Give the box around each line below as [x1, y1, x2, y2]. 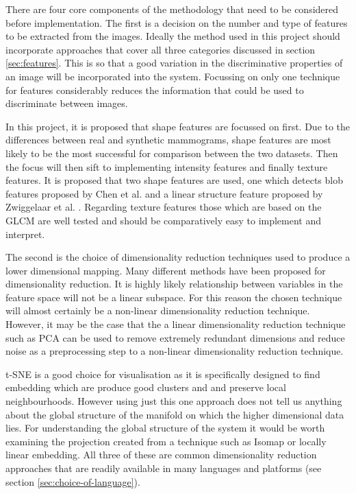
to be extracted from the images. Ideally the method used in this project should [5, 29, 340, 43]
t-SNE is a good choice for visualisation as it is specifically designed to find [5, 366, 320, 381]
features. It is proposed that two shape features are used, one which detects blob [5, 173, 343, 187]
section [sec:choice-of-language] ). [5, 474, 140, 489]
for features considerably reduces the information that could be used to [5, 82, 304, 97]
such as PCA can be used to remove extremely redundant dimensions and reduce [5, 330, 345, 344]
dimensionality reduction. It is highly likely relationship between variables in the [5, 277, 343, 291]
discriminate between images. [5, 96, 128, 110]
